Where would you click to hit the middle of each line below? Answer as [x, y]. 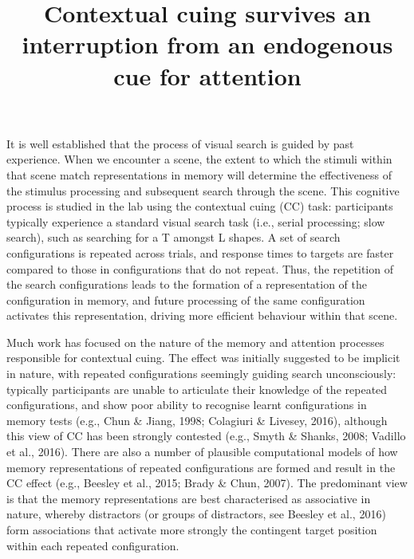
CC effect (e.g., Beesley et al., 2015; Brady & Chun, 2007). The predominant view [207, 483]
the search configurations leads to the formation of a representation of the [187, 284]
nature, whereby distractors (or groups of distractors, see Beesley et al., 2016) [196, 514]
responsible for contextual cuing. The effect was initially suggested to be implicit [203, 358]
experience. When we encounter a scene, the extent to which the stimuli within [199, 159]
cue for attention [207, 75]
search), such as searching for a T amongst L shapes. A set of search [173, 237]
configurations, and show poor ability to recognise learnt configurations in [187, 405]
